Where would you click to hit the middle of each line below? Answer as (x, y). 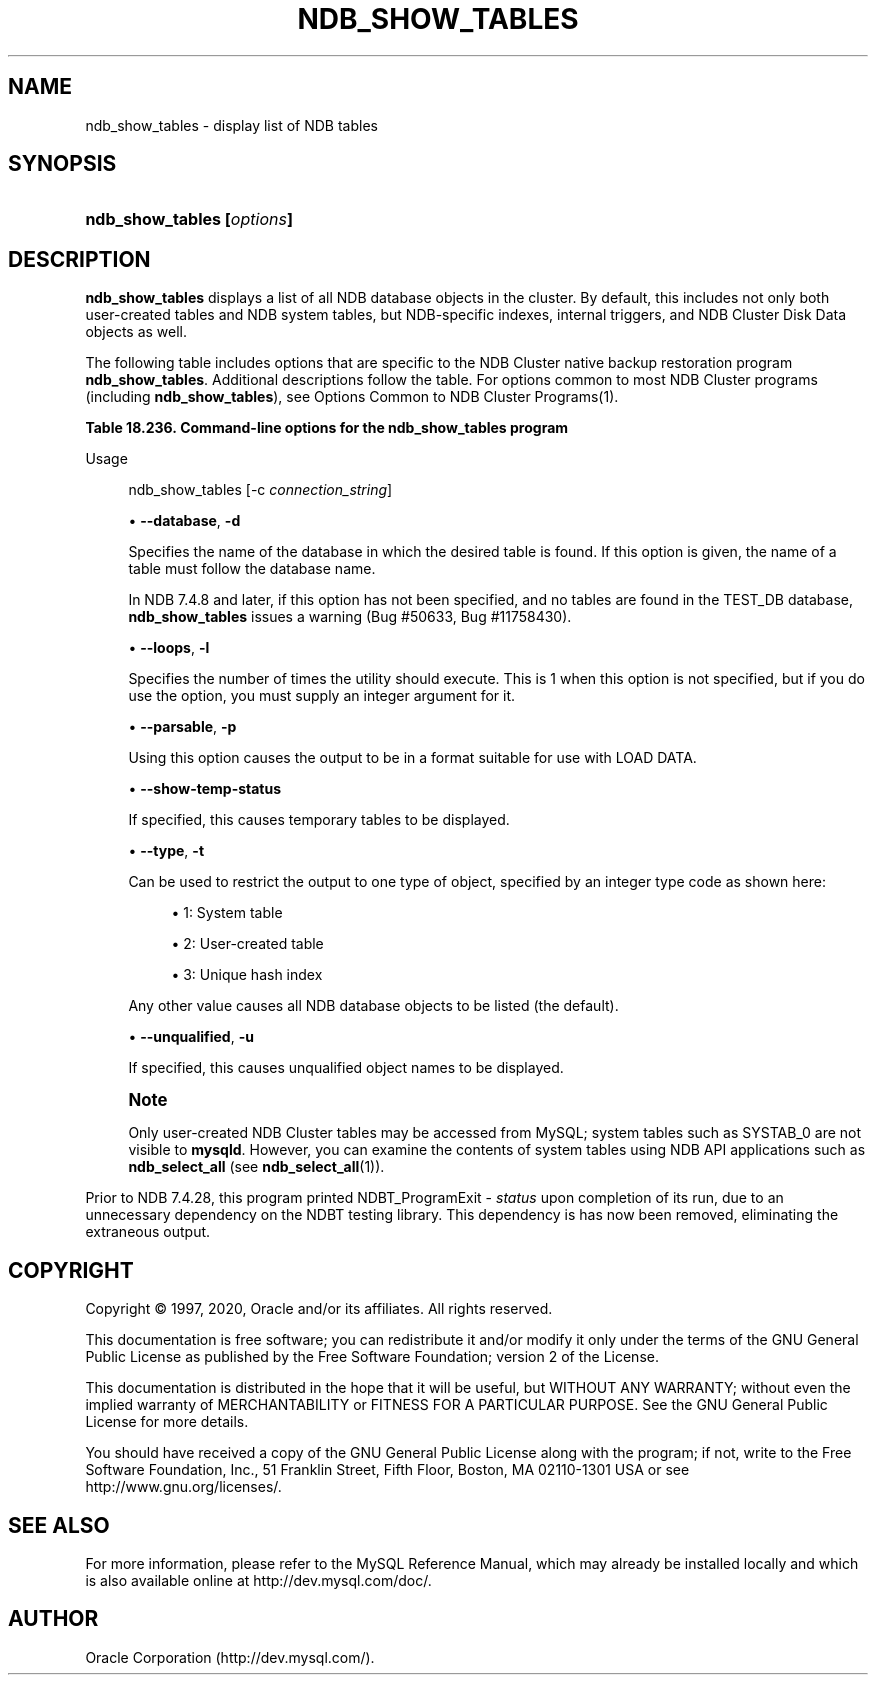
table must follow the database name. (252, 569)
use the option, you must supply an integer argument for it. (322, 696)
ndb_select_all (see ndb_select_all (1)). (256, 1167)
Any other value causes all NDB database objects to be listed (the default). (373, 1006)
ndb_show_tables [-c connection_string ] (260, 490)
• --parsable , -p (182, 727)
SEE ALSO (59, 1525)
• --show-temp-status (205, 789)
